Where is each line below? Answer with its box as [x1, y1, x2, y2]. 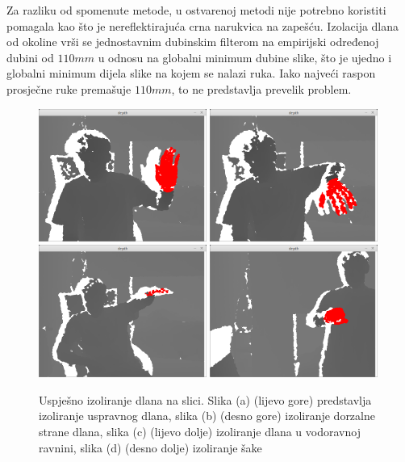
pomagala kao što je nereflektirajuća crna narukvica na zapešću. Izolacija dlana [6, 17, 399, 34]
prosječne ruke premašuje [6, 80, 132, 97]
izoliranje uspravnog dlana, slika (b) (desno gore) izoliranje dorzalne [39, 407, 375, 424]
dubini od [6, 48, 54, 65]
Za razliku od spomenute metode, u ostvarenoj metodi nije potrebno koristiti [6, 2, 386, 18]
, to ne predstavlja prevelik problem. [171, 80, 352, 97]
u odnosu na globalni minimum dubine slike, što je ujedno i [98, 48, 392, 65]
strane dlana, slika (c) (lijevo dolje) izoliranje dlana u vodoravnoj [39, 423, 361, 440]
